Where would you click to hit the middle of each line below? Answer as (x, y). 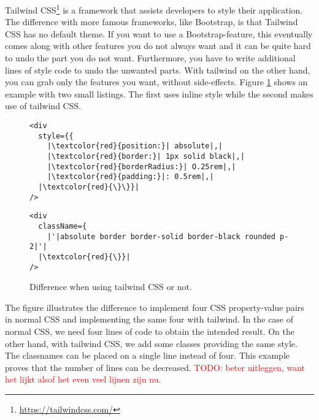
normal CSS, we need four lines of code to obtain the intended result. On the (150, 331)
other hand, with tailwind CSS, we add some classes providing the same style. (151, 343)
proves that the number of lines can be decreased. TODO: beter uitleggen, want (155, 367)
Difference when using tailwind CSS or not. (111, 287)
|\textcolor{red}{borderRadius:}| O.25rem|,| (141, 166)
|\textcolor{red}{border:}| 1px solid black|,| (146, 156)
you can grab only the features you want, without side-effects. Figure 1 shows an (156, 82)
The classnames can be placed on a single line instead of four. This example (148, 355)
